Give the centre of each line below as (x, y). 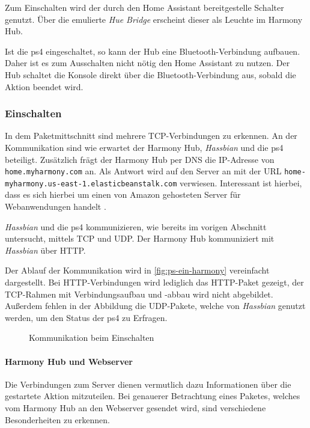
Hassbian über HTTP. (45, 250)
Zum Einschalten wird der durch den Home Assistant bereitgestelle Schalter (144, 7)
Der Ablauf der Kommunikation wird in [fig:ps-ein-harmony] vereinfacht (137, 270)
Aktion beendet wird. (44, 86)
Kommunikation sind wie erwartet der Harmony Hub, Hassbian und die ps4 (144, 147)
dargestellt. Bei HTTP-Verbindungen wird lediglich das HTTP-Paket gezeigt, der (154, 282)
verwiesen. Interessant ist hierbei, (241, 182)
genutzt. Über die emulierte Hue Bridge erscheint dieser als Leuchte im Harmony (154, 19)
